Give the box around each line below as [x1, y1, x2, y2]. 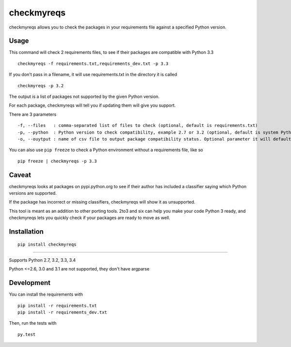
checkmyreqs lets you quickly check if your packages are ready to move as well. [9, 215, 170, 221]
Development [9, 279, 51, 287]
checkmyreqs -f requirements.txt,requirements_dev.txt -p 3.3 [17, 61, 169, 66]
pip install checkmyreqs [17, 241, 77, 247]
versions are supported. [9, 190, 57, 196]
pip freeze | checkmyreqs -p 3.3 [17, 158, 97, 164]
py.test [17, 331, 36, 337]
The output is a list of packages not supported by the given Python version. [9, 94, 160, 99]
